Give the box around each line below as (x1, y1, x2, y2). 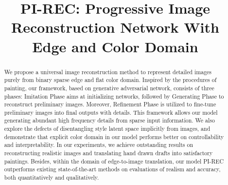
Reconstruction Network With (11, 17, 219, 37)
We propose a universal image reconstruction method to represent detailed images (4, 67, 212, 76)
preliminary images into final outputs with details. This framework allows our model (4, 108, 218, 116)
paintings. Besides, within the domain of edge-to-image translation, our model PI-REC (4, 157, 224, 165)
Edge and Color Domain (32, 36, 198, 56)
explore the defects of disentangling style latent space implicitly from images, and (4, 124, 210, 133)
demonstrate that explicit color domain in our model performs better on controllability (4, 132, 224, 141)
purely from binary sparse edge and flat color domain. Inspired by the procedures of (4, 76, 217, 84)
